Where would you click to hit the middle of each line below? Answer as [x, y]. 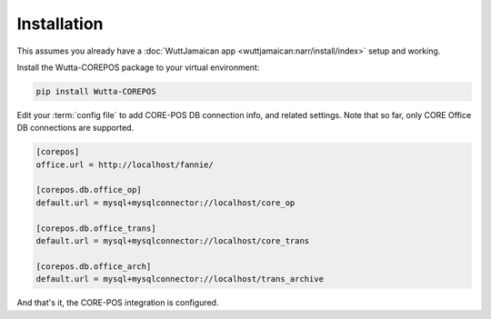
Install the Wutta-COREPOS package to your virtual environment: [138, 67]
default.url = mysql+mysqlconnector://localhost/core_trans [173, 241]
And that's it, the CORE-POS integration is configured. [118, 303]
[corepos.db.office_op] [89, 190]
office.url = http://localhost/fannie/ [125, 164]
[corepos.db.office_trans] [96, 228]
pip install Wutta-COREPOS [96, 91]
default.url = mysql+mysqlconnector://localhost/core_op [165, 203]
